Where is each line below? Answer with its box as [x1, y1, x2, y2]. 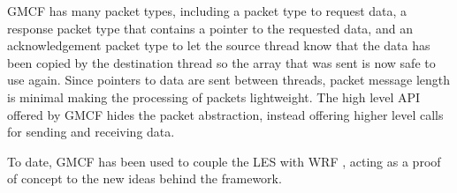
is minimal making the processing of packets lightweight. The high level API [7, 87, 421, 106]
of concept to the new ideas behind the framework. [7, 169, 282, 188]
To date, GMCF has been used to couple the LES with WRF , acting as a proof [7, 152, 441, 170]
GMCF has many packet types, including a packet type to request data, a [7, 2, 407, 19]
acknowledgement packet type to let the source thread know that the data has [7, 36, 430, 55]
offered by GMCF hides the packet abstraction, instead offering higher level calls [7, 105, 444, 123]
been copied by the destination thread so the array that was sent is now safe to [7, 53, 436, 71]
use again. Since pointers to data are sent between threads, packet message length [7, 71, 451, 89]
